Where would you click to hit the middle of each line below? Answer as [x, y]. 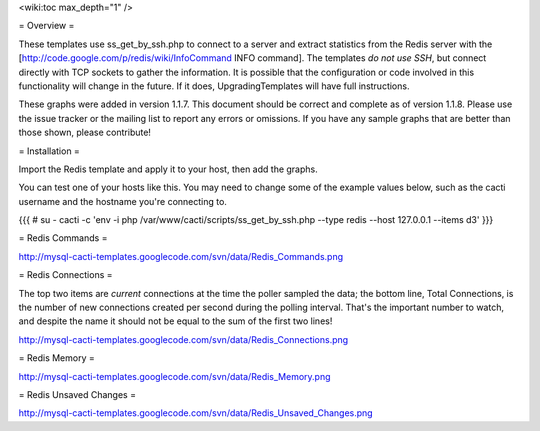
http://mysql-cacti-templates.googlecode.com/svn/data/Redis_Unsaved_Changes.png [196, 413]
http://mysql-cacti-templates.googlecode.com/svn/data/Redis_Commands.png [181, 256]
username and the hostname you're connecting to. [122, 201]
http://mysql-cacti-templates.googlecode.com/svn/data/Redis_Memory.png [174, 376]
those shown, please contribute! [85, 132]
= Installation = [49, 151]
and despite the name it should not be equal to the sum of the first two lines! [175, 321]
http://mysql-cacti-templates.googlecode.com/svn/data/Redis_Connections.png [183, 339]
